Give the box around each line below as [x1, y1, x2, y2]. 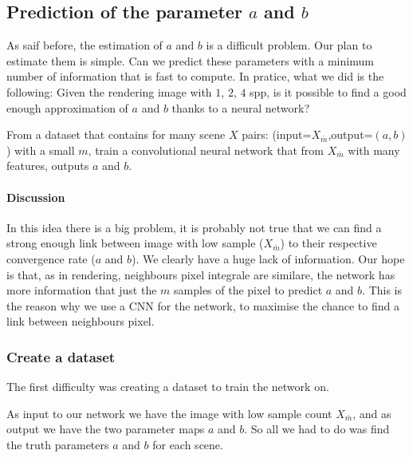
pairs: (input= [242, 126, 312, 143]
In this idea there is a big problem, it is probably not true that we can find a [6, 219, 382, 235]
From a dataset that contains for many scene [6, 126, 226, 143]
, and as [352, 405, 391, 421]
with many [348, 141, 400, 158]
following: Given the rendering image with [6, 83, 212, 100]
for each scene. [152, 436, 223, 452]
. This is [362, 282, 403, 298]
